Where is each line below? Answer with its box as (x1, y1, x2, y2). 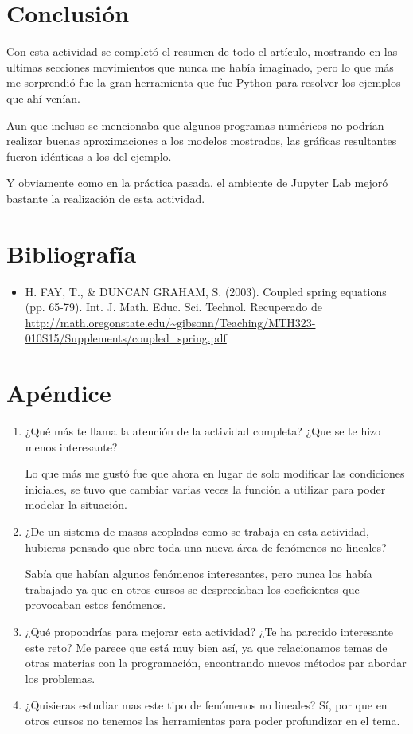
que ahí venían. (6, 89, 80, 106)
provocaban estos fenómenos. (25, 596, 166, 613)
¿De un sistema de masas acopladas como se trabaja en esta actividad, (25, 523, 369, 540)
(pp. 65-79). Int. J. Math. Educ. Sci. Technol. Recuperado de (25, 299, 323, 315)
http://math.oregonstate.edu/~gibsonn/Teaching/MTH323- (25, 314, 316, 330)
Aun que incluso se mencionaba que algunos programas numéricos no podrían (6, 116, 384, 133)
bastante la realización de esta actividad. (6, 189, 205, 206)
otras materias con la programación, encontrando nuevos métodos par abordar (25, 654, 407, 671)
